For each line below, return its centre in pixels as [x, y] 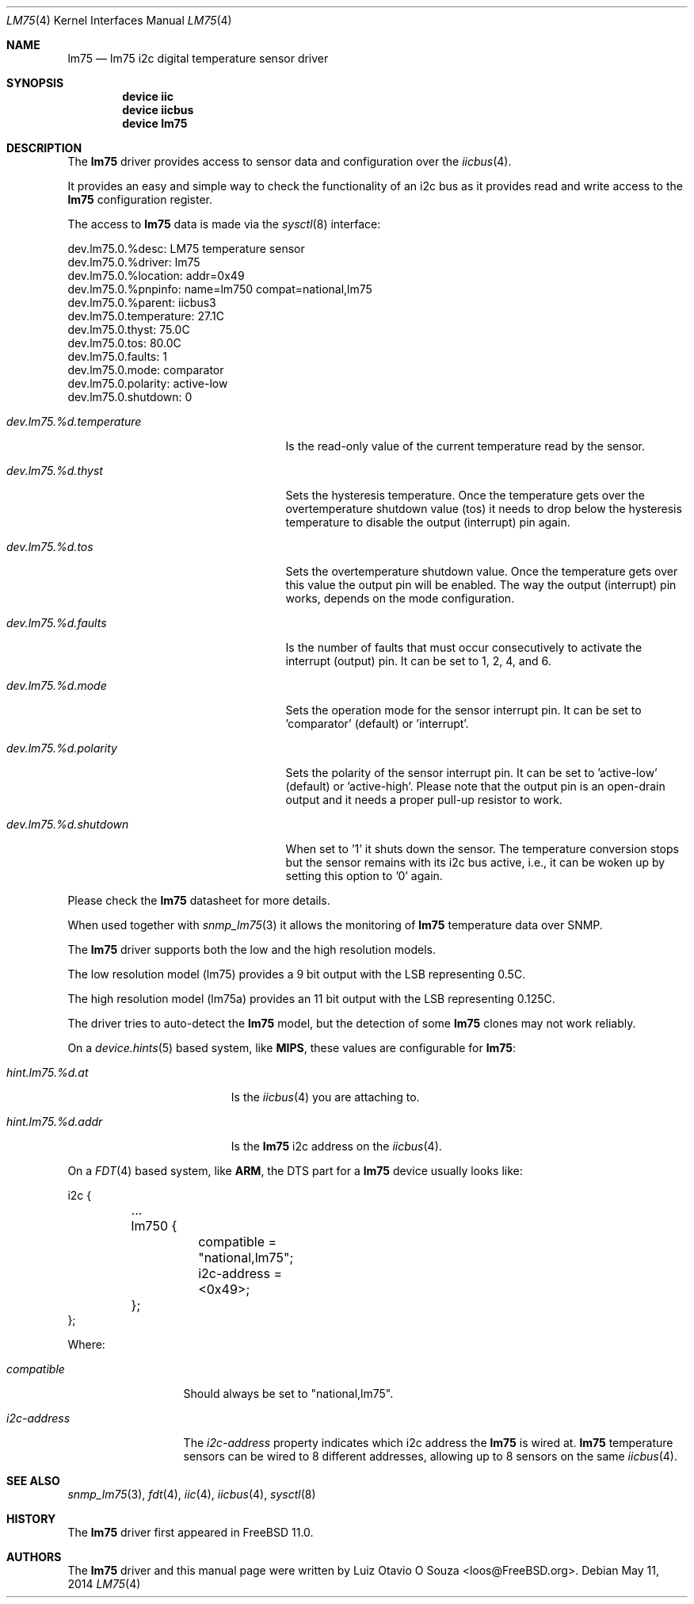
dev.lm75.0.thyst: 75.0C [129, 329]
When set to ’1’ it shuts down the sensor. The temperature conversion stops [482, 849]
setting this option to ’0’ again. [364, 876]
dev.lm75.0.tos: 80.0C [124, 343]
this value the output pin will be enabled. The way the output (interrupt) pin [481, 585]
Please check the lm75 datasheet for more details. [199, 900]
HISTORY [31, 1519]
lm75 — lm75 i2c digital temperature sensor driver [198, 58]
